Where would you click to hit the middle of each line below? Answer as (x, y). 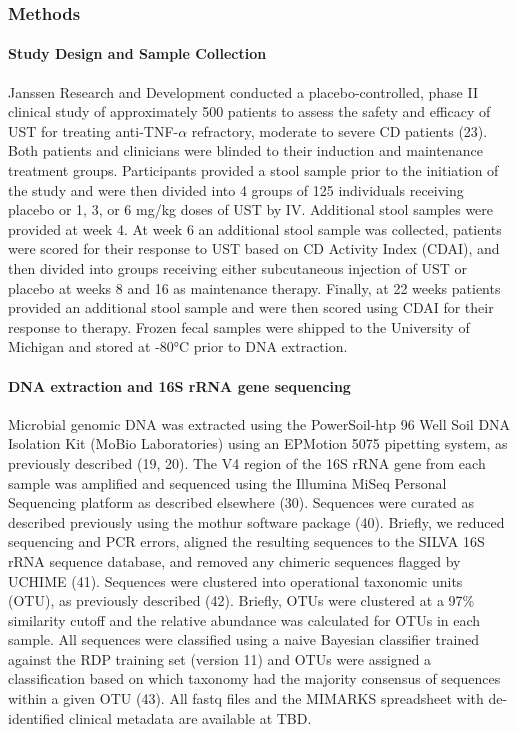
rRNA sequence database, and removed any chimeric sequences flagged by (234, 560)
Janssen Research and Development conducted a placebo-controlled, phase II (243, 91)
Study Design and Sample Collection (137, 53)
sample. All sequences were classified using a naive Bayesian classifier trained (244, 639)
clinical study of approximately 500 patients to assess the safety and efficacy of (249, 111)
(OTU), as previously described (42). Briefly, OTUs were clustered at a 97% (241, 600)
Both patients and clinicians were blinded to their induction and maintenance (245, 150)
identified (36, 717)
